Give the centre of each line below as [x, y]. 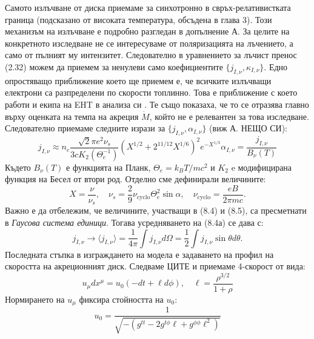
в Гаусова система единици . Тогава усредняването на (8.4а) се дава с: [134, 222]
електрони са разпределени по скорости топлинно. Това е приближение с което [151, 92]
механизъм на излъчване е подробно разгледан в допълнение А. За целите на [147, 31]
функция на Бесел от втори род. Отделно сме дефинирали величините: [135, 179]
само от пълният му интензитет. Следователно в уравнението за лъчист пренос [151, 55]
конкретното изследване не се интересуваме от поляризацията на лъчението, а [149, 43]
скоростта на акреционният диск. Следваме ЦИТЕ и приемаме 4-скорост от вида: [155, 266]
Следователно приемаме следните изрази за [85, 128]
